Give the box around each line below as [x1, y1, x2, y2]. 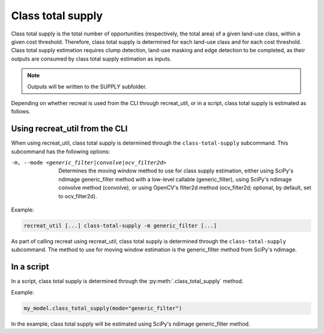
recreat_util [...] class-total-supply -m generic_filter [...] [23, 222, 217, 229]
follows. [11, 108, 31, 115]
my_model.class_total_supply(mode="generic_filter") [23, 305, 182, 312]
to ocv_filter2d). [58, 192, 97, 199]
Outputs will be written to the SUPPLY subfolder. [27, 83, 147, 90]
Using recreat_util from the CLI [11, 124, 128, 134]
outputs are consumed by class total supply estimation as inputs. [11, 55, 172, 62]
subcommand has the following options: [11, 148, 110, 155]
